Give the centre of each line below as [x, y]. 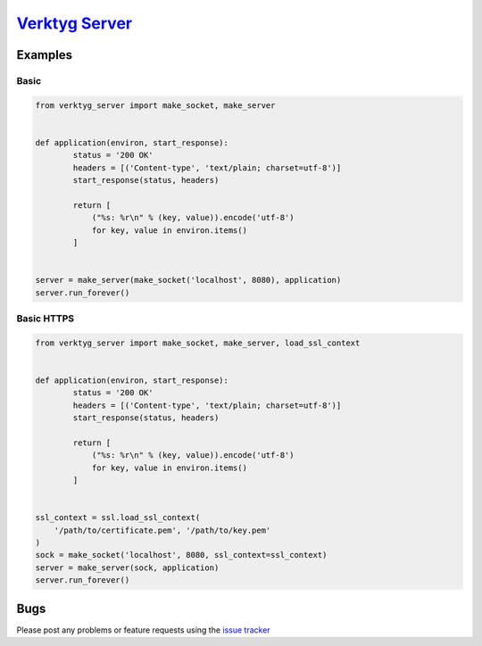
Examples [45, 55]
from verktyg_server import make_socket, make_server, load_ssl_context [198, 343]
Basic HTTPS [46, 319]
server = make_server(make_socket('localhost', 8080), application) [188, 280]
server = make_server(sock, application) [127, 567]
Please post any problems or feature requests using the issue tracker [144, 630]
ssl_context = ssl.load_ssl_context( [118, 518]
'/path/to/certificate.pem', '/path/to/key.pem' [162, 530]
